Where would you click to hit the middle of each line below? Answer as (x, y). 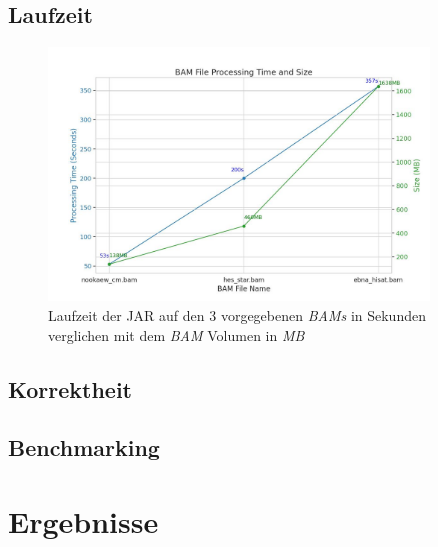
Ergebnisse (83, 520)
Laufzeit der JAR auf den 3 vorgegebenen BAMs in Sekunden (237, 314)
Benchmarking (84, 447)
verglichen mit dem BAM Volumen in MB (176, 334)
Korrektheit (70, 388)
